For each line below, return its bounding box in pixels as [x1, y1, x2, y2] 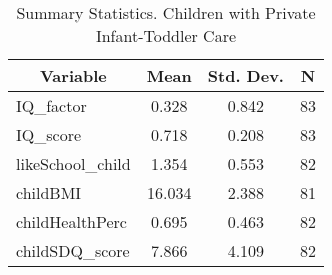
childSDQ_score [16, 239, 130, 262]
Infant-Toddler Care [95, 24, 237, 47]
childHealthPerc [16, 210, 127, 233]
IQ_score [16, 123, 82, 146]
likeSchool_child [16, 152, 131, 175]
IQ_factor [16, 94, 87, 117]
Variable [39, 64, 107, 87]
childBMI [16, 181, 82, 204]
